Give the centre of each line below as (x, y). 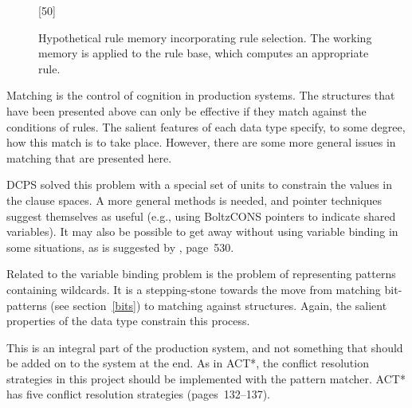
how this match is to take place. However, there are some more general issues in (201, 142)
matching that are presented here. (89, 157)
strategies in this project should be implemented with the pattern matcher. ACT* (206, 378)
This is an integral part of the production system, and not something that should (205, 347)
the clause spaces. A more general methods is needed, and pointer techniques (194, 200)
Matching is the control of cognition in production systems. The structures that (201, 95)
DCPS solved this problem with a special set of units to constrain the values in (199, 184)
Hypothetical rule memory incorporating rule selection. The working (205, 37)
